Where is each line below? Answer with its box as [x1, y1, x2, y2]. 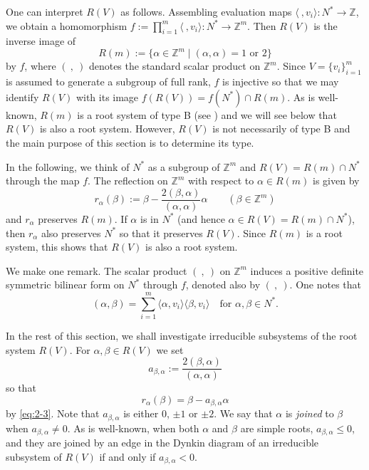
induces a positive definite [250, 263, 364, 278]
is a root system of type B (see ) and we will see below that [77, 107, 337, 122]
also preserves [41, 225, 101, 240]
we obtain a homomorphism [6, 18, 128, 33]
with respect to [187, 173, 254, 188]
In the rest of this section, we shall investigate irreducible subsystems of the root [6, 328, 358, 343]
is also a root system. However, [39, 121, 175, 136]
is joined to [285, 406, 334, 421]
